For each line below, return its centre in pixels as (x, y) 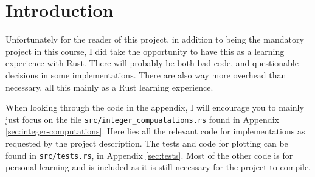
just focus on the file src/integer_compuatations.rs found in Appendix (142, 119)
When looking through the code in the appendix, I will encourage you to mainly (155, 107)
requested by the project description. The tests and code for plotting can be (147, 143)
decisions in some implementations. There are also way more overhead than (146, 75)
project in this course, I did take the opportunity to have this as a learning (145, 51)
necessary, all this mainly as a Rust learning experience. (109, 87)
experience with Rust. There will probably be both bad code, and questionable (152, 63)
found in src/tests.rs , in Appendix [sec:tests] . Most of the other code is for (149, 155)
